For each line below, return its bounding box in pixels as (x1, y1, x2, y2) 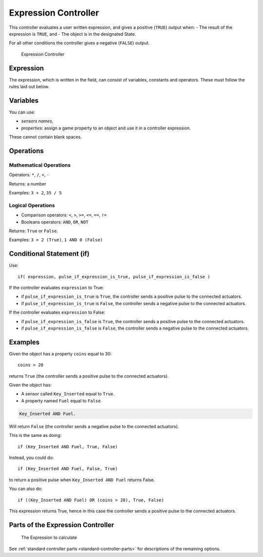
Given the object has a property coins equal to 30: (9, 351, 112, 356)
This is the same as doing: (9, 433, 62, 438)
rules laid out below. (9, 83, 50, 90)
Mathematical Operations (9, 162, 71, 168)
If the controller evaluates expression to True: (9, 285, 104, 290)
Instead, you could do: (9, 454, 54, 460)
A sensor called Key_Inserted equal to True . (21, 391, 114, 397)
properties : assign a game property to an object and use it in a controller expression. (21, 125, 191, 131)
